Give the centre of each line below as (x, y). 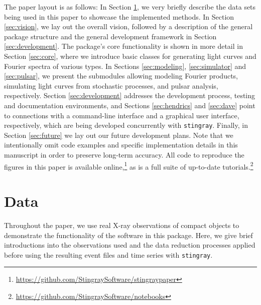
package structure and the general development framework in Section (110, 36)
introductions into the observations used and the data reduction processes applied (130, 245)
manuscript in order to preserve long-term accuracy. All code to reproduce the (124, 154)
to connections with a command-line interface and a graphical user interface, (122, 115)
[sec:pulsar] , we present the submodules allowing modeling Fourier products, (121, 76)
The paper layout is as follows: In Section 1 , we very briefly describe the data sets (130, 7)
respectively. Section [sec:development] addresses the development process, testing (130, 95)
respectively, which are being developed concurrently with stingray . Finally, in (126, 125)
